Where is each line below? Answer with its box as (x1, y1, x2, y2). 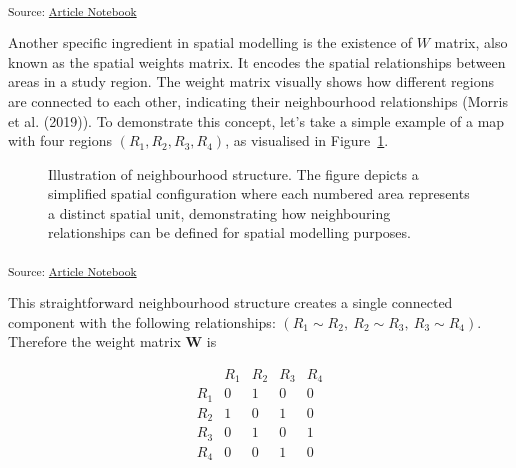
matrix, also (434, 32, 508, 53)
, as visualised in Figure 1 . (225, 130, 389, 151)
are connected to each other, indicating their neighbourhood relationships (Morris (8, 90, 508, 111)
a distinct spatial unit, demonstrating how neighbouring (48, 202, 391, 223)
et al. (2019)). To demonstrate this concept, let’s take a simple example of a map (8, 110, 505, 131)
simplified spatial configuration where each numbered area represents (48, 183, 470, 204)
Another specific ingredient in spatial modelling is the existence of (8, 32, 413, 53)
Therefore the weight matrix (8, 331, 181, 352)
